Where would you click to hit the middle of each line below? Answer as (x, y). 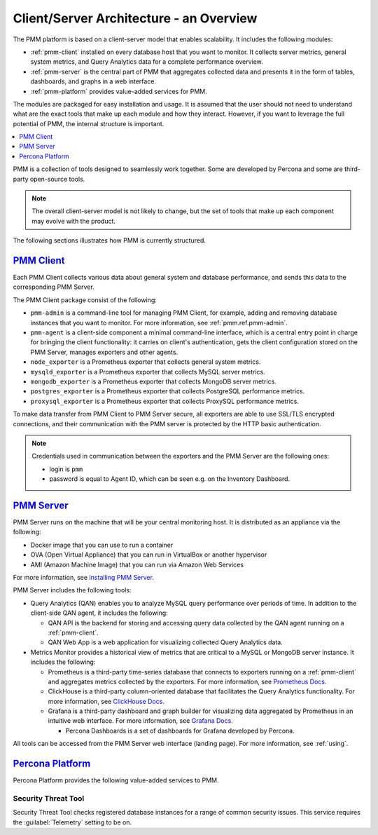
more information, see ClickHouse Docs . (106, 701)
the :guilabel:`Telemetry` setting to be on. (72, 822)
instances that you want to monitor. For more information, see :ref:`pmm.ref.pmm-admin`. (159, 323)
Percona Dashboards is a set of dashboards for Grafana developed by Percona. (180, 731)
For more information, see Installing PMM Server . (83, 577)
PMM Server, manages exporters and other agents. (104, 352)
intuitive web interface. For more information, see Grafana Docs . (141, 721)
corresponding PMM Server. (54, 287)
